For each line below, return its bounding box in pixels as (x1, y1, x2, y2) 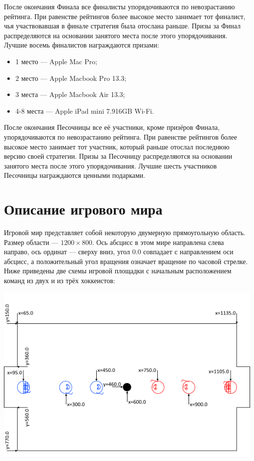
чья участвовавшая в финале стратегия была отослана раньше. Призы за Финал (4, 21, 241, 31)
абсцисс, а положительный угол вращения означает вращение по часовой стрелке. (4, 256, 248, 266)
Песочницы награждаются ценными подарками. (4, 170, 146, 180)
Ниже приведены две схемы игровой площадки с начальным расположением (4, 266, 232, 276)
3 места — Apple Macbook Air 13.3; (15, 89, 125, 99)
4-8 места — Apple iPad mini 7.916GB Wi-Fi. (15, 105, 154, 116)
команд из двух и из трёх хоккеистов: (4, 275, 115, 285)
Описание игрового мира (4, 199, 163, 219)
